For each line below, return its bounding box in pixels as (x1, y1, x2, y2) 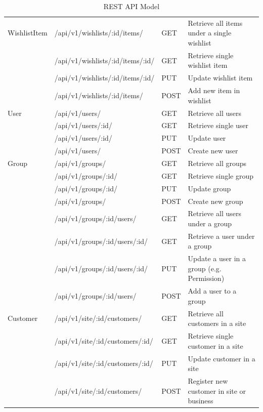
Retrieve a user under (188, 230, 255, 241)
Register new (188, 376, 228, 386)
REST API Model (103, 1, 160, 11)
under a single (188, 27, 232, 38)
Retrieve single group (188, 170, 254, 181)
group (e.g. (188, 263, 222, 273)
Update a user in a (188, 253, 246, 264)
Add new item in (188, 85, 240, 96)
